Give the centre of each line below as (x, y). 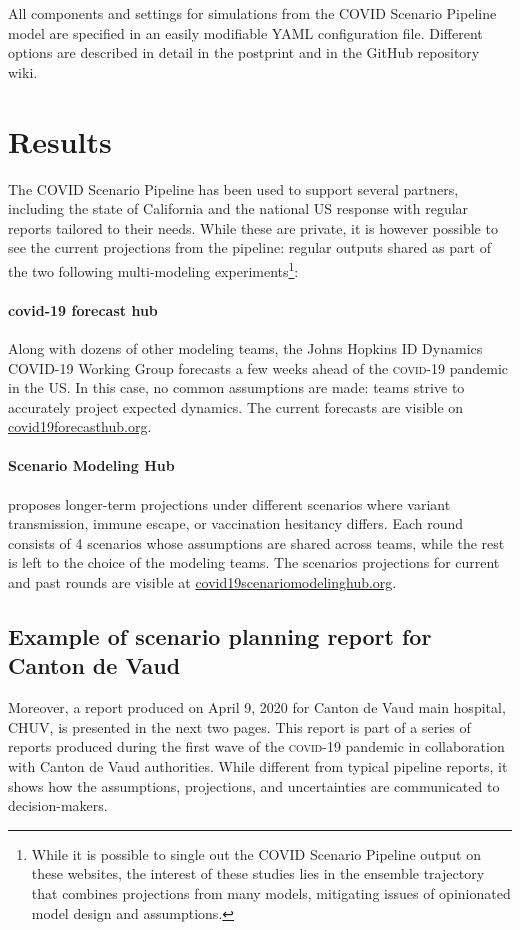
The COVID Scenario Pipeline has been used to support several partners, (233, 188)
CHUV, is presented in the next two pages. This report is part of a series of (239, 726)
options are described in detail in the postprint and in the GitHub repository (244, 52)
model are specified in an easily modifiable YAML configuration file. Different (245, 32)
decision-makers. (58, 805)
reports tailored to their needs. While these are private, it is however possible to (253, 227)
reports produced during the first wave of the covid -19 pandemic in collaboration (256, 746)
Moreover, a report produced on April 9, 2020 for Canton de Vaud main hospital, (257, 707)
